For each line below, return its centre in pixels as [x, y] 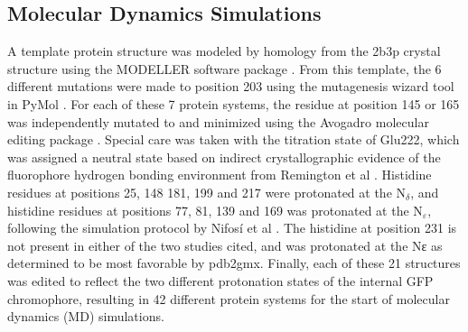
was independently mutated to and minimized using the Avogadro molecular [218, 121]
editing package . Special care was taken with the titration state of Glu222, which [234, 139]
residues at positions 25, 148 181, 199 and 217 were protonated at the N [207, 192]
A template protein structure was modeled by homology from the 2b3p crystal [224, 51]
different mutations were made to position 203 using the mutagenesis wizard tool [231, 86]
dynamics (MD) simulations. [86, 316]
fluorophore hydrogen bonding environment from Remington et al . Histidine [220, 175]
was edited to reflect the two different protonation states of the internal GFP [220, 280]
